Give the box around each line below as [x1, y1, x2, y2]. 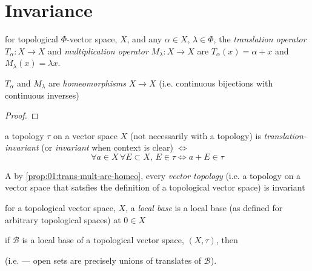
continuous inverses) [5, 88, 79, 101]
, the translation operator [213, 33, 307, 45]
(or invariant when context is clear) [41, 141, 173, 154]
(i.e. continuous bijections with [159, 76, 273, 89]
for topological [5, 33, 58, 45]
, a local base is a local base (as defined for [125, 201, 283, 214]
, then [216, 233, 238, 246]
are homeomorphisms [48, 76, 126, 89]
